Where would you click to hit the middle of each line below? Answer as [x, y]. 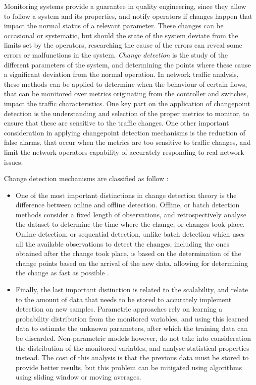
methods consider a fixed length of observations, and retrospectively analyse [131, 214]
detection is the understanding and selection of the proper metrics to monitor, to [127, 113]
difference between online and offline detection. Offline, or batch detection [128, 205]
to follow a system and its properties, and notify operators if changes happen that [128, 16]
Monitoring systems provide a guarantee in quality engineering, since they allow [125, 6]
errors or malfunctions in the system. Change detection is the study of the [116, 54]
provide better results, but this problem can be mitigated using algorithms [129, 367]
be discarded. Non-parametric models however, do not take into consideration [133, 338]
